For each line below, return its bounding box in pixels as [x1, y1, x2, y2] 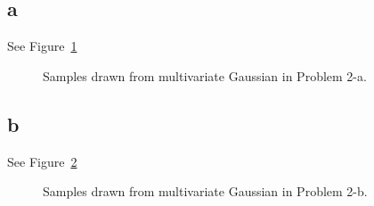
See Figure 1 [7, 37, 77, 55]
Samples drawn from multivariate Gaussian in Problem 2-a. [43, 66, 367, 85]
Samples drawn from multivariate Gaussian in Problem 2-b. [43, 182, 368, 201]
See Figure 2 [7, 152, 77, 170]
